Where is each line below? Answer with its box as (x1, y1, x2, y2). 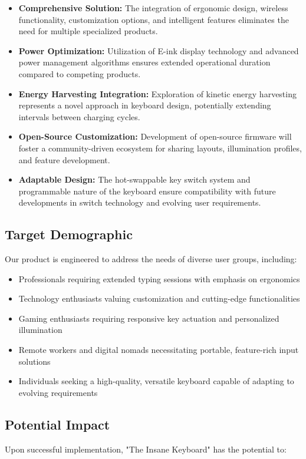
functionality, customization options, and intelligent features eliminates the (18, 13, 289, 25)
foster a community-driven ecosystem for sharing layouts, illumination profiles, (18, 141, 302, 154)
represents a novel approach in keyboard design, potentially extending (18, 99, 271, 111)
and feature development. (18, 153, 110, 166)
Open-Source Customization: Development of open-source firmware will (18, 130, 292, 143)
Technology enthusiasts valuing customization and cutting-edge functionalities (18, 292, 300, 305)
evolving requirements (18, 386, 98, 398)
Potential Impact (5, 415, 110, 433)
